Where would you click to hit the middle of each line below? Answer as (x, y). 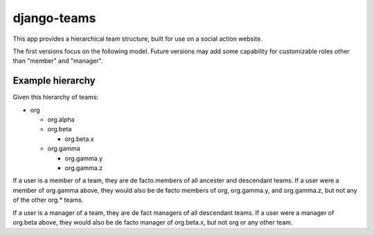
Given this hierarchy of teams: (56, 97)
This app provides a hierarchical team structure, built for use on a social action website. (138, 39)
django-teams (54, 18)
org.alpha (61, 120)
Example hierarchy (54, 81)
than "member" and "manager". (58, 61)
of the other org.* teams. (48, 200)
